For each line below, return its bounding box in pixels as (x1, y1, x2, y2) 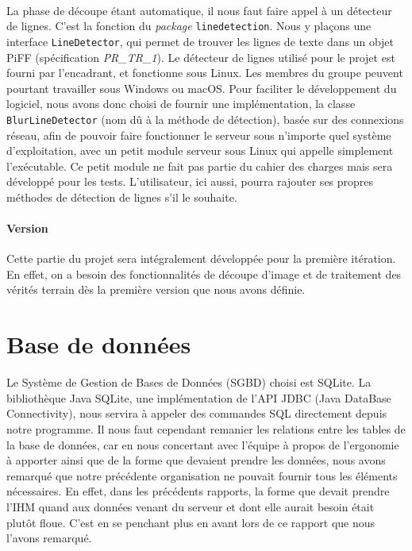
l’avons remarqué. (6, 530, 92, 546)
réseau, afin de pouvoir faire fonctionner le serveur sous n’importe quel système (6, 126, 391, 143)
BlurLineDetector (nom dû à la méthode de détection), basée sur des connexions (6, 110, 404, 127)
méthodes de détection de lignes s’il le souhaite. (6, 188, 237, 205)
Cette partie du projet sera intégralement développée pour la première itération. (6, 250, 396, 267)
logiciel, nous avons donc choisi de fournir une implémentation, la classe (6, 95, 356, 112)
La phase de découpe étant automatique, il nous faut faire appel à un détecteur (6, 2, 392, 18)
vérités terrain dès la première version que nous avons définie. (6, 281, 306, 298)
